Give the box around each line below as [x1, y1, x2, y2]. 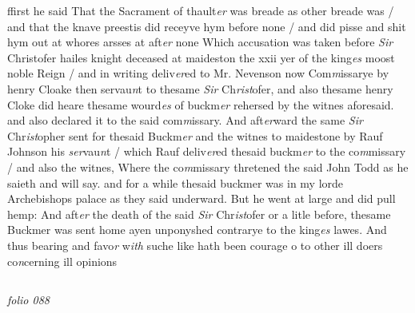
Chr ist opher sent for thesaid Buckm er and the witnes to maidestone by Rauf [7, 127, 383, 144]
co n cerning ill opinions [7, 252, 118, 269]
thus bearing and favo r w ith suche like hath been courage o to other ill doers [7, 236, 383, 253]
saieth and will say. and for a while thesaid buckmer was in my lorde [7, 174, 344, 191]
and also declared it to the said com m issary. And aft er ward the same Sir [7, 112, 363, 129]
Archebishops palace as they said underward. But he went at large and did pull [7, 190, 396, 207]
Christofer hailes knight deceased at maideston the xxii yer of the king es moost [7, 49, 395, 65]
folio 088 [7, 291, 50, 308]
